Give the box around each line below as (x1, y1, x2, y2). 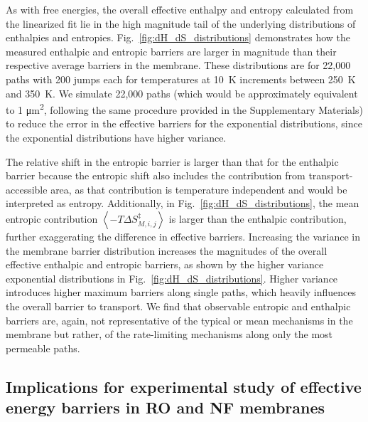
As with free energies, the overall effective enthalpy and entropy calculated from (6, 2, 354, 16)
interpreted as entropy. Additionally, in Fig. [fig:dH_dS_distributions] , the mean (6, 196, 359, 211)
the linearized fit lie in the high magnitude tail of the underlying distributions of (6, 16, 356, 31)
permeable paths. (6, 340, 80, 355)
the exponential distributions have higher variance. (6, 130, 227, 144)
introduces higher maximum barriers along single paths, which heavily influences (6, 285, 356, 300)
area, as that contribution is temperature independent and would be (50, 181, 347, 196)
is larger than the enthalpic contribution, (168, 211, 347, 226)
